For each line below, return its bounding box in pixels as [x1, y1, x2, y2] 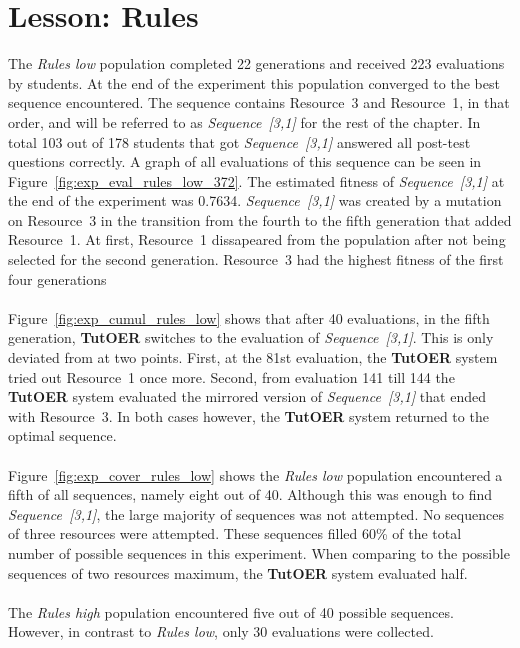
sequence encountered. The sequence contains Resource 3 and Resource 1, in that [8, 92, 510, 113]
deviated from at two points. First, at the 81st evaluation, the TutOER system [8, 347, 498, 368]
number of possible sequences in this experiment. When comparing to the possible [8, 542, 510, 563]
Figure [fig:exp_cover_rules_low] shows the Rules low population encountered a [8, 464, 503, 485]
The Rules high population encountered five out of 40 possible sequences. [8, 601, 454, 622]
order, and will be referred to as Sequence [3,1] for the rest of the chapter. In [8, 111, 481, 132]
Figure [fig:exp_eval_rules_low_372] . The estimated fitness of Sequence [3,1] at [8, 170, 505, 191]
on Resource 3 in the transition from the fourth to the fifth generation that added [8, 209, 512, 230]
